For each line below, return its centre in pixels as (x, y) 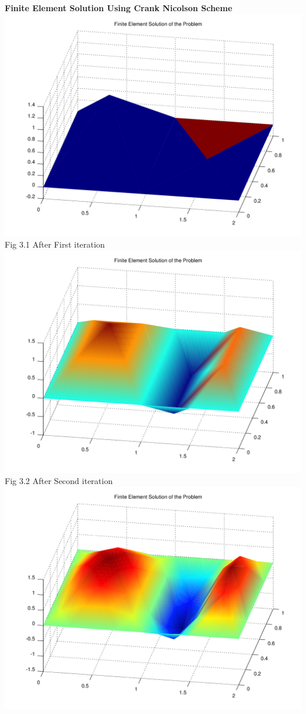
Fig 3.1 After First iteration (55, 244)
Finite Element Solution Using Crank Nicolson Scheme (119, 8)
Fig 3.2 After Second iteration (59, 481)
